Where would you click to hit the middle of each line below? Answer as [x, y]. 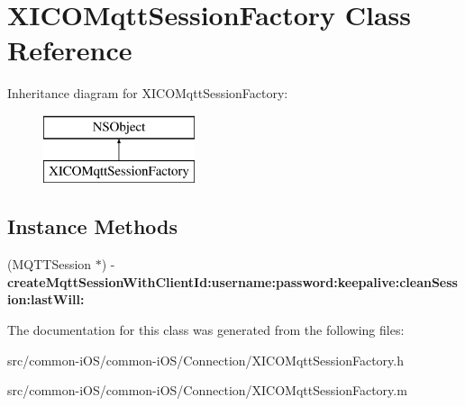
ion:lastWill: [46, 299]
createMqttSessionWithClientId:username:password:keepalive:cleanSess [232, 281]
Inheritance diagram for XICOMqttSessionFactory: [148, 93]
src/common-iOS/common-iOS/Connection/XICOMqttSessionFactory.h [205, 360]
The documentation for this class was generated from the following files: [206, 330]
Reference [70, 50]
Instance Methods [92, 226]
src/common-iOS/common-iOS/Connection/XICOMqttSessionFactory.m [207, 390]
